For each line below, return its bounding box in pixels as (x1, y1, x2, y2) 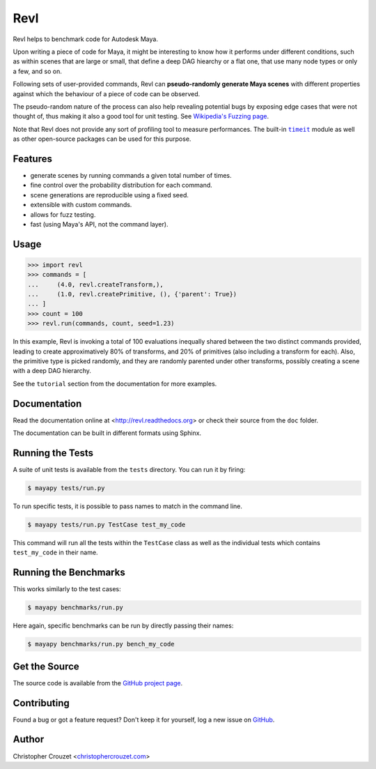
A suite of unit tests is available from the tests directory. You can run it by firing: (13, 466, 246, 474)
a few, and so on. (13, 67, 62, 75)
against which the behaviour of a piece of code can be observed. (13, 89, 201, 98)
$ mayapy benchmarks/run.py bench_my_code (27, 640, 175, 648)
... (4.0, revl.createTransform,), (27, 280, 164, 289)
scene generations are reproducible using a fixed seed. (30, 190, 189, 199)
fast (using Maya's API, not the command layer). (30, 220, 169, 228)
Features (13, 153, 52, 165)
